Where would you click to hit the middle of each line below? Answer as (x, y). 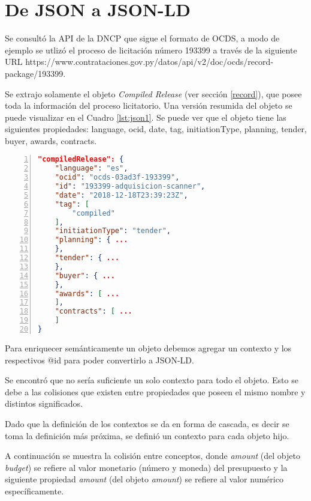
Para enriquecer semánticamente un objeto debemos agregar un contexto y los (148, 348)
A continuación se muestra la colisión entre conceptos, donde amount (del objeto (153, 456)
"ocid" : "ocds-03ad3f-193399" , (117, 178)
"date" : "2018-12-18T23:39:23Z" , (121, 195)
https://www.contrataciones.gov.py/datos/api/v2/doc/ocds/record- (150, 62)
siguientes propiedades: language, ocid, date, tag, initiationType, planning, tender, (156, 129)
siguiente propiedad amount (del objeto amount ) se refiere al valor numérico (144, 479)
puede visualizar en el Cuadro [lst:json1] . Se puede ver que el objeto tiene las (146, 117)
